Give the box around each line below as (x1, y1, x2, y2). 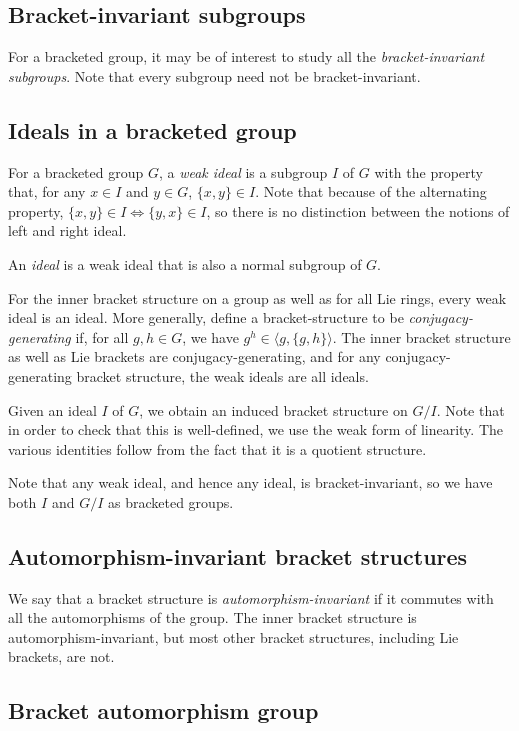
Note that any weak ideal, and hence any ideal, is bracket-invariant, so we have (8, 472, 493, 493)
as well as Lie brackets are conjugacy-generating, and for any (8, 346, 381, 367)
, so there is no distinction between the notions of (206, 200, 510, 221)
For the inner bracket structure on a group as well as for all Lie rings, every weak (8, 287, 507, 308)
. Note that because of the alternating (255, 181, 487, 202)
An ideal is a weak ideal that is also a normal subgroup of (8, 253, 362, 274)
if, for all (75, 326, 129, 347)
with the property (374, 161, 483, 182)
